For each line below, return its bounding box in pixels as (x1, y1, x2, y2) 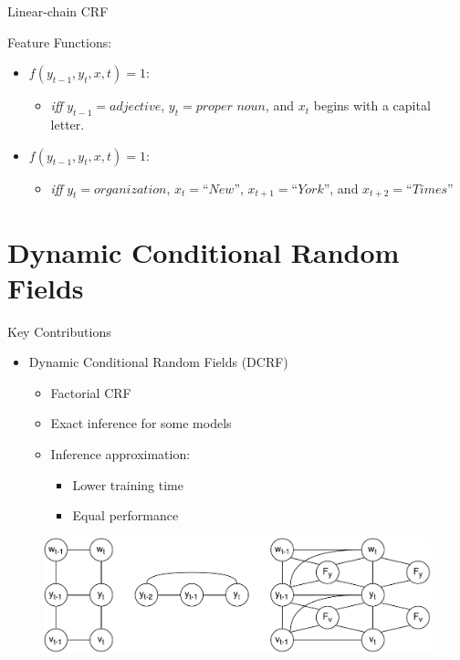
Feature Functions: (7, 32, 112, 51)
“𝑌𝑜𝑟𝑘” (291, 183, 330, 196)
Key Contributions (7, 321, 111, 340)
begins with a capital (313, 96, 431, 115)
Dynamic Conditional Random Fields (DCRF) (28, 352, 288, 372)
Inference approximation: (50, 445, 191, 464)
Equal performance (72, 506, 179, 525)
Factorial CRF (50, 382, 131, 402)
